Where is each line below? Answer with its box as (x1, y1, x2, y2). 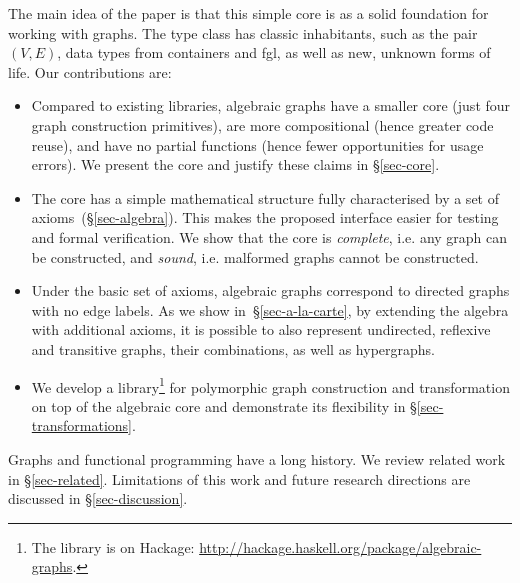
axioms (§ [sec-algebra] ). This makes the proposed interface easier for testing (31, 207, 499, 228)
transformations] (31, 415, 132, 436)
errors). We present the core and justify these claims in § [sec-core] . (31, 154, 440, 175)
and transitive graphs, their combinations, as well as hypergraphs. (31, 338, 435, 359)
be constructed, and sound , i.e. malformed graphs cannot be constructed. (31, 246, 479, 267)
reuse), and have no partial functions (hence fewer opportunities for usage (31, 134, 484, 155)
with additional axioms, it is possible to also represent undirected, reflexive (31, 319, 491, 340)
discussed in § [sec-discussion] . (8, 488, 188, 509)
